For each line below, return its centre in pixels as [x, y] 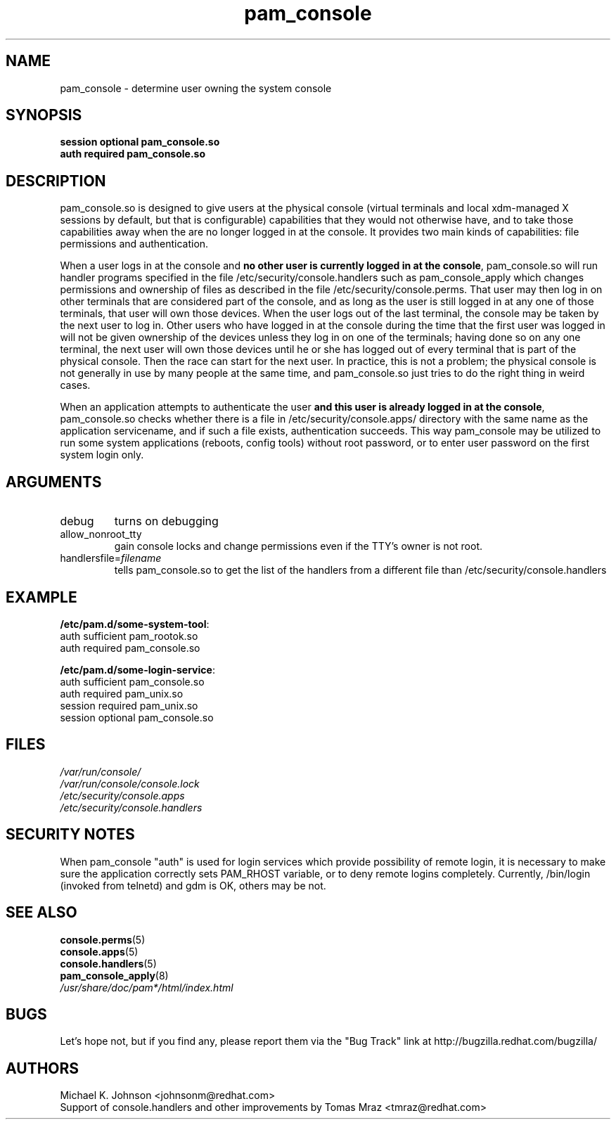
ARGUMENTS [54, 482]
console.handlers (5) [108, 963]
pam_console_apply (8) [114, 975]
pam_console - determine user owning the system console [196, 88]
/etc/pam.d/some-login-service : [137, 669]
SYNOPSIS [44, 115]
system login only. [102, 455]
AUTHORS [43, 1068]
